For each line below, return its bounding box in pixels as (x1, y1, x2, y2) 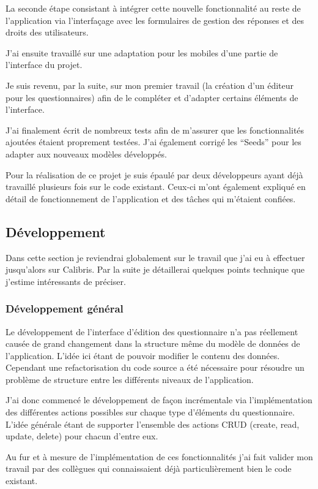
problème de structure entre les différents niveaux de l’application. (6, 373, 254, 385)
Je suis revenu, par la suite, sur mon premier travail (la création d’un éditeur (6, 78, 294, 91)
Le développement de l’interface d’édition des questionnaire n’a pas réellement (6, 325, 298, 338)
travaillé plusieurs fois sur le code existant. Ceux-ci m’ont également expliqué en (6, 180, 306, 193)
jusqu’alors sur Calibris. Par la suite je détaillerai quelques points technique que (6, 263, 305, 276)
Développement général (6, 301, 124, 316)
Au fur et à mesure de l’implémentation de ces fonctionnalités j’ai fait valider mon (6, 450, 313, 463)
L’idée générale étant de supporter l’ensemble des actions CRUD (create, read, (6, 417, 300, 430)
